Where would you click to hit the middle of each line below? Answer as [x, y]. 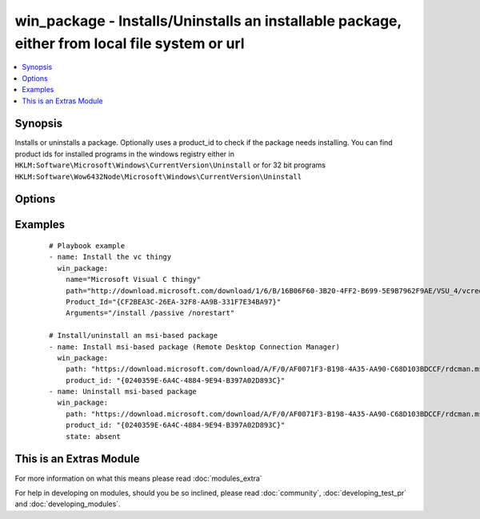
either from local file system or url [130, 43]
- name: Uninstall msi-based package [123, 392]
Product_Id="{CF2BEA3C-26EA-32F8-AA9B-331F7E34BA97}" [173, 302]
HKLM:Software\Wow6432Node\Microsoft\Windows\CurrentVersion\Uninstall [158, 177]
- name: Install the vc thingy [110, 257]
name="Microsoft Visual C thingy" [133, 280]
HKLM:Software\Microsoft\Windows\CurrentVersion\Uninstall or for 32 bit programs [170, 165]
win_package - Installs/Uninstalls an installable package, [208, 21]
